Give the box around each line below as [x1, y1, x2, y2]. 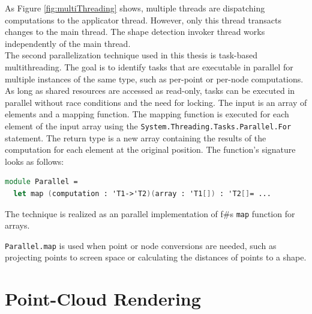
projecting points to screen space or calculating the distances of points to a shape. [5, 251, 307, 263]
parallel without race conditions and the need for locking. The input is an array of [5, 96, 307, 108]
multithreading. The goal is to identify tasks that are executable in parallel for [5, 60, 293, 73]
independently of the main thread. [5, 37, 131, 49]
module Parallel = [5, 177, 78, 186]
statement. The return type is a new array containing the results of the [5, 131, 266, 144]
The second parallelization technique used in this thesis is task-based [5, 49, 258, 61]
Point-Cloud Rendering [5, 286, 201, 311]
